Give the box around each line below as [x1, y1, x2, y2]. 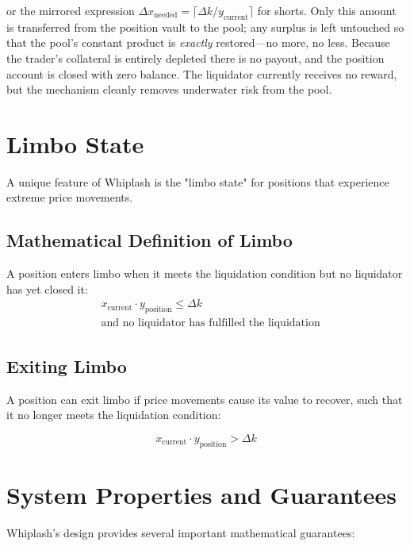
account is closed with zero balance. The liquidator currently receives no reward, [6, 65, 397, 82]
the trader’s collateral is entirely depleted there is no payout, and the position [6, 49, 385, 66]
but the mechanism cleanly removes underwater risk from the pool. [6, 81, 332, 98]
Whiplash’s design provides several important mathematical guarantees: [6, 524, 355, 540]
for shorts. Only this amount [257, 2, 397, 18]
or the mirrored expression [6, 2, 135, 18]
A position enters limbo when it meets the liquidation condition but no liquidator [6, 265, 403, 282]
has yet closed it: [6, 280, 88, 297]
